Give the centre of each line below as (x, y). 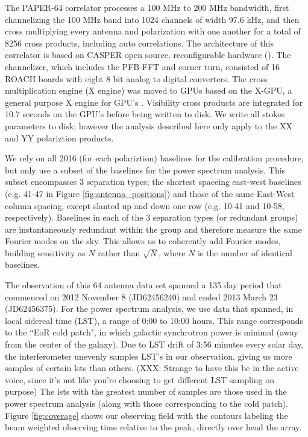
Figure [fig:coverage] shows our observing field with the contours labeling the (146, 415)
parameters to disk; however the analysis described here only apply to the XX (149, 125)
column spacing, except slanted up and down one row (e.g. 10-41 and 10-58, (145, 205)
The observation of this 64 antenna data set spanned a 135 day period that (143, 285)
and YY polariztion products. (59, 138)
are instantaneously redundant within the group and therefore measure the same (153, 229)
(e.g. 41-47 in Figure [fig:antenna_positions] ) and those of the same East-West (150, 193)
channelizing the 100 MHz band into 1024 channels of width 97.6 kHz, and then (152, 19)
